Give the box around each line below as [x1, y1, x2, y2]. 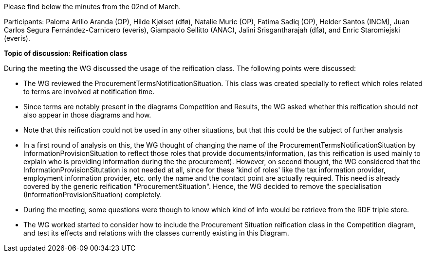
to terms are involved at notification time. [23, 87, 155, 96]
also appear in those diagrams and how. [23, 111, 151, 119]
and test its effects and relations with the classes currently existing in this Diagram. [23, 229, 289, 237]
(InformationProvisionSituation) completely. [23, 190, 162, 199]
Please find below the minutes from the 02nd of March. [4, 2, 181, 11]
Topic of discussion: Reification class [4, 49, 128, 57]
